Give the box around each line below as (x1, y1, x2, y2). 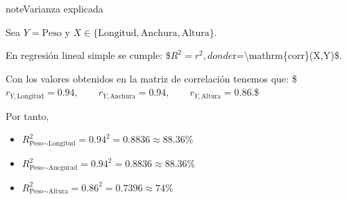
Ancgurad (48, 164, 78, 171)
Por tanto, (6, 108, 49, 123)
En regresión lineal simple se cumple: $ (6, 48, 171, 62)
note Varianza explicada (6, 1, 103, 15)
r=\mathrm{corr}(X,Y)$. (232, 48, 342, 62)
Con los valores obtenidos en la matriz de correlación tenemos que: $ (6, 71, 297, 85)
